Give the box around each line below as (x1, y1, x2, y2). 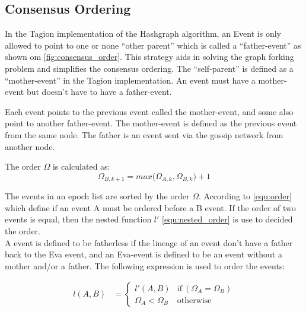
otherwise (177, 296, 212, 305)
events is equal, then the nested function (5, 213, 152, 225)
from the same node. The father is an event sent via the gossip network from (5, 128, 283, 141)
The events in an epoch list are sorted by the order (5, 190, 190, 202)
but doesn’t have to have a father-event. (26, 85, 172, 98)
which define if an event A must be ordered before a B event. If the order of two (5, 201, 296, 214)
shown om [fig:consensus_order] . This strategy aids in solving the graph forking (5, 50, 294, 63)
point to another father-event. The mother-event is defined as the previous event (5, 117, 297, 129)
